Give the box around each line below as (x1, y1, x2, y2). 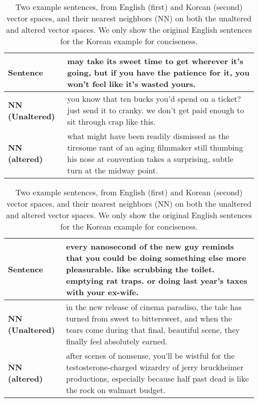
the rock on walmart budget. (66, 384, 166, 396)
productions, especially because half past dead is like (66, 373, 249, 384)
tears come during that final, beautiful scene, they (66, 324, 240, 335)
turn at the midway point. (67, 164, 158, 176)
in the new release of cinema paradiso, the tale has (66, 301, 242, 313)
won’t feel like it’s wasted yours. (67, 78, 196, 89)
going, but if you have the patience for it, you (67, 67, 250, 78)
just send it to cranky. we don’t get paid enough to (67, 104, 244, 116)
